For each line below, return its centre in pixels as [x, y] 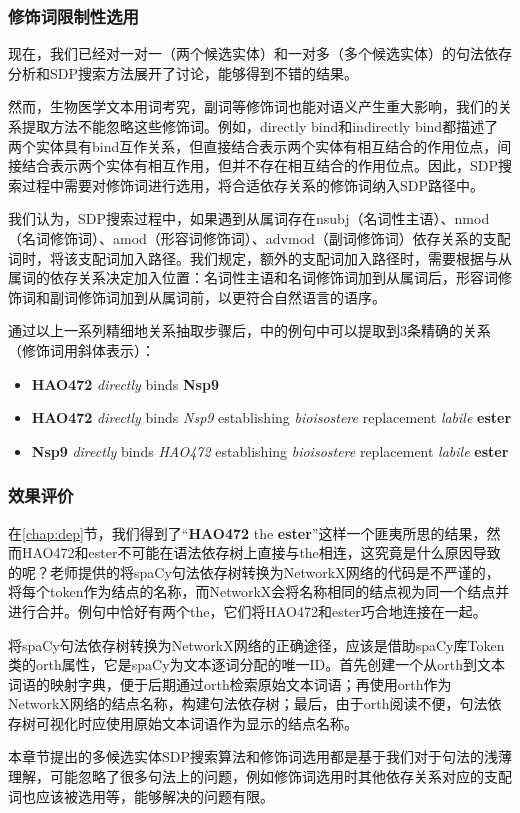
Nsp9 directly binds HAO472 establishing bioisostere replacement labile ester [270, 450]
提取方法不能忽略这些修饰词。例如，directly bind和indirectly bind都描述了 [260, 126]
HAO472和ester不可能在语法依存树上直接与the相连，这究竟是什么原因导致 [261, 552]
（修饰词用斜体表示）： [81, 349]
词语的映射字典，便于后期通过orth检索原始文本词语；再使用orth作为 [230, 683]
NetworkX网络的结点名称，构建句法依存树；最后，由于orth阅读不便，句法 [248, 703]
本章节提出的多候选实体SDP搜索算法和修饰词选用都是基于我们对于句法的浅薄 [260, 756]
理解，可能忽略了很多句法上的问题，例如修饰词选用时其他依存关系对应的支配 [260, 776]
